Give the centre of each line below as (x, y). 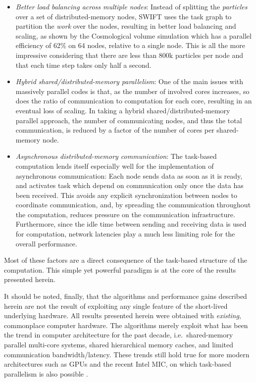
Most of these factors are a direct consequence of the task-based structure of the (126, 260)
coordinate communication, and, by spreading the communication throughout (133, 205)
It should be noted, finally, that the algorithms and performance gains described (126, 296)
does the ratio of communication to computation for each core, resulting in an (134, 101)
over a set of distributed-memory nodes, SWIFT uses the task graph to (124, 16)
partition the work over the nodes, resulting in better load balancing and (126, 26)
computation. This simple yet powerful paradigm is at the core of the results (120, 269)
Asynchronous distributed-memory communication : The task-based (116, 156)
